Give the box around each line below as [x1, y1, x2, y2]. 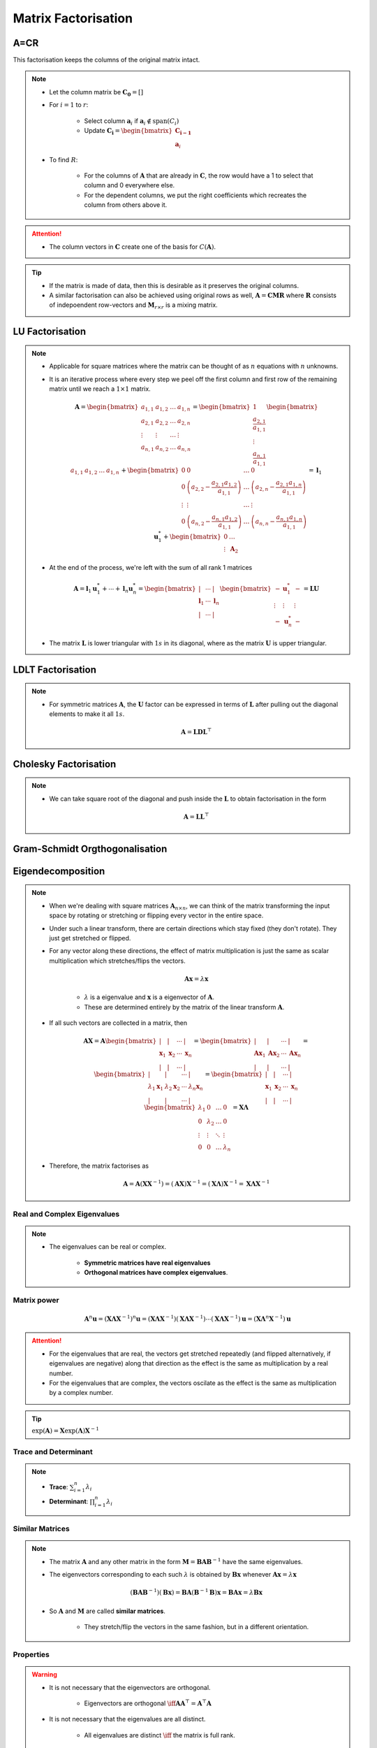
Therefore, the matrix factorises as [49, 1161, 149, 1170]
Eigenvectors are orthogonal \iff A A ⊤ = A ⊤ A [84, 1698, 212, 1707]
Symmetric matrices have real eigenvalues [84, 1259, 211, 1267]
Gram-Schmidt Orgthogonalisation [13, 843, 168, 854]
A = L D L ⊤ [180, 727, 212, 736]
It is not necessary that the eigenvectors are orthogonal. [49, 1683, 211, 1691]
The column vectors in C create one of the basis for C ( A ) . [49, 242, 216, 251]
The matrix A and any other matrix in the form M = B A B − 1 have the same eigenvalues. [49, 1556, 303, 1566]
